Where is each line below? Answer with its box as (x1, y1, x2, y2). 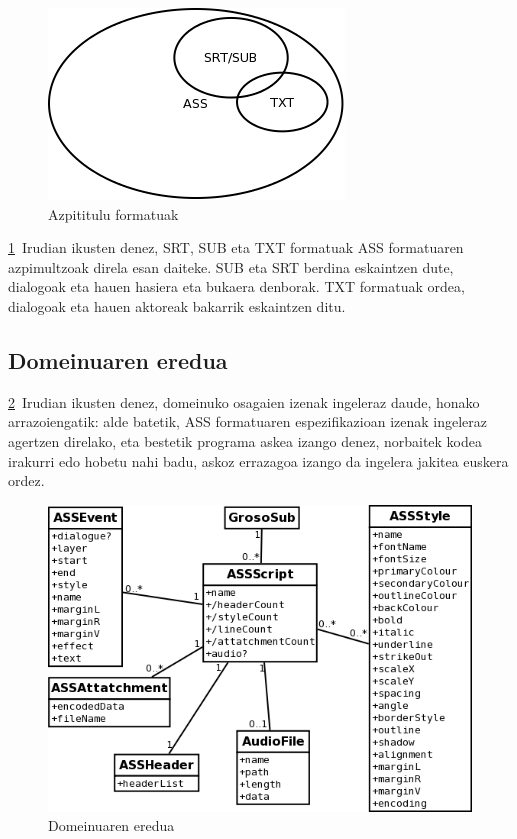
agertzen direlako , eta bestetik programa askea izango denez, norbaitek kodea (8, 430, 483, 451)
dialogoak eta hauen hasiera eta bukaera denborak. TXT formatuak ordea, (8, 276, 465, 297)
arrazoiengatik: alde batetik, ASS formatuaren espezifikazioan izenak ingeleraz (8, 411, 488, 432)
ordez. (8, 470, 45, 491)
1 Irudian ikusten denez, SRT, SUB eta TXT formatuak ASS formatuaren (8, 237, 464, 258)
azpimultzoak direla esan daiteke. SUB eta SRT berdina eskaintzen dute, (8, 256, 454, 277)
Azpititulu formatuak (48, 203, 179, 224)
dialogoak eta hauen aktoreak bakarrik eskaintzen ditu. (8, 295, 346, 316)
